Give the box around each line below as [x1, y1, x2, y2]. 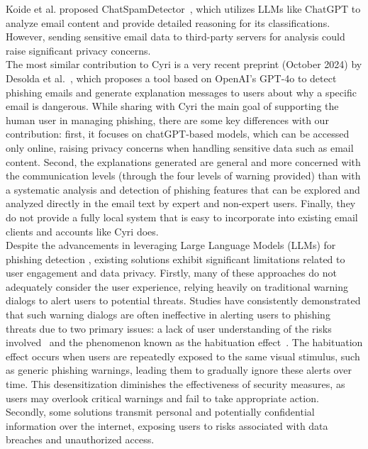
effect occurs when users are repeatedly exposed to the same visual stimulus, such [6, 348, 360, 363]
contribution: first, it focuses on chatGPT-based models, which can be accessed [6, 126, 350, 141]
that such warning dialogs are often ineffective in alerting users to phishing [6, 307, 330, 322]
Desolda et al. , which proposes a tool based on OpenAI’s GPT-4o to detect [6, 70, 337, 85]
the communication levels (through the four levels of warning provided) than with [6, 168, 361, 183]
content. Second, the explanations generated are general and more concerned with [6, 154, 361, 169]
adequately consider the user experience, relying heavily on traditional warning [6, 279, 349, 294]
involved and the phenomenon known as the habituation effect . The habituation [6, 335, 363, 350]
